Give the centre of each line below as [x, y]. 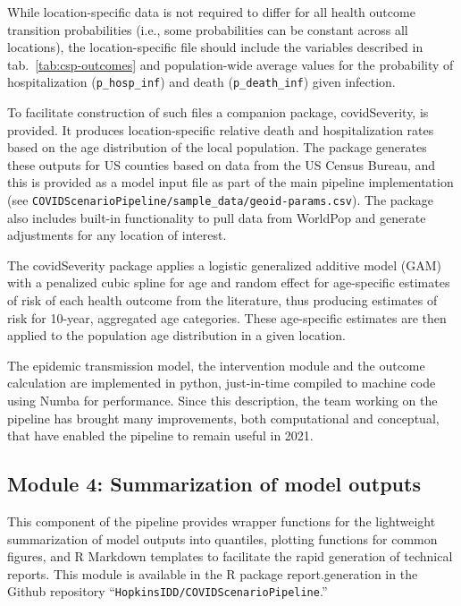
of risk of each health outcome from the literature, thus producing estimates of [222, 300]
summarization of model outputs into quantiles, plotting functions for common [222, 538]
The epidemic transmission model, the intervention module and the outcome [216, 365]
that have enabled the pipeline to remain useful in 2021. [160, 435]
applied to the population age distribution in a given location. [176, 335]
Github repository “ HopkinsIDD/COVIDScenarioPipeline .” [168, 591]
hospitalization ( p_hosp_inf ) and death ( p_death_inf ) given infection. [201, 82]
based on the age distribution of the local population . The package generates [217, 147]
